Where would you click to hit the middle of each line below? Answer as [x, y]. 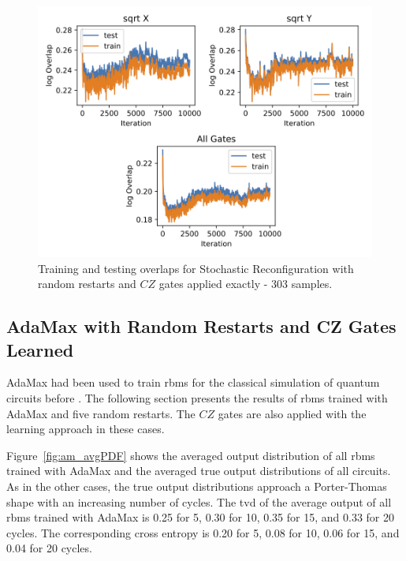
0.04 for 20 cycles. [49, 548]
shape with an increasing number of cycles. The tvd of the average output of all [199, 501]
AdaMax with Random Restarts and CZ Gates [201, 326]
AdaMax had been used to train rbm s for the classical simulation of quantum [193, 382]
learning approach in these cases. [86, 429]
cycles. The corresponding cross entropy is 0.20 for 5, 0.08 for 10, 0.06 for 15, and [203, 532]
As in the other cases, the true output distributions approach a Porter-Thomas [197, 486]
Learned [40, 349]
